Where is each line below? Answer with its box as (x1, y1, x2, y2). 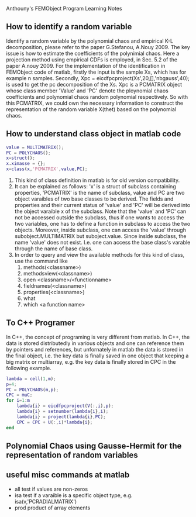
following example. (6, 364, 51, 371)
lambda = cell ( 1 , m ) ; (6, 375, 57, 382)
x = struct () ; (6, 155, 35, 161)
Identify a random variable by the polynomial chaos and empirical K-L (6, 37, 174, 44)
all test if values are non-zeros (14, 485, 88, 492)
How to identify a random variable (6, 22, 132, 32)
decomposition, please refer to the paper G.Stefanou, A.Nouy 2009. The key (6, 43, 190, 50)
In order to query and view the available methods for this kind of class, (14, 251, 185, 258)
